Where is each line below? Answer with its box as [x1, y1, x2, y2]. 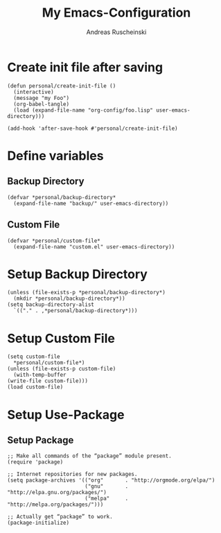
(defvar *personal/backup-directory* [7, 194, 116, 201]
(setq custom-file [7, 353, 60, 360]
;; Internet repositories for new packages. [7, 471, 138, 478]
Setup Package [7, 434, 74, 446]
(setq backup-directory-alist [7, 301, 95, 308]
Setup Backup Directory [7, 266, 148, 282]
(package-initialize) [7, 519, 70, 527]
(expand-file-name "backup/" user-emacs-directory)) [13, 200, 169, 207]
